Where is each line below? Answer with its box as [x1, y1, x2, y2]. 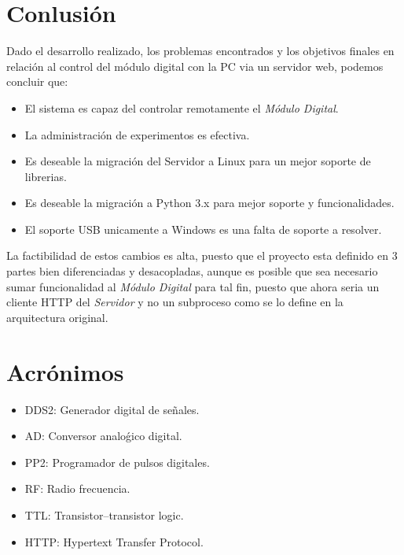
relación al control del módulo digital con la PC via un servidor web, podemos [6, 57, 384, 74]
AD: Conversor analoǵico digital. [24, 427, 182, 444]
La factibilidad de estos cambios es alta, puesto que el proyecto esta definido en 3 [6, 247, 398, 264]
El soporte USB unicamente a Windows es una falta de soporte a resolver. [24, 220, 382, 237]
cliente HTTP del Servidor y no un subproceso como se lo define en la [6, 294, 343, 310]
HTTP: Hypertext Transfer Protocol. [24, 533, 204, 549]
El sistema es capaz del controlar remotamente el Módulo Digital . [24, 99, 339, 116]
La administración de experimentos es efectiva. [24, 126, 250, 142]
